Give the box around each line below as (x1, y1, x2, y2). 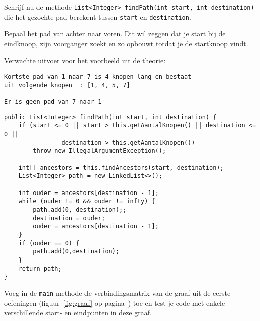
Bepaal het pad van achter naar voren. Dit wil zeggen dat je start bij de (4, 28, 226, 39)
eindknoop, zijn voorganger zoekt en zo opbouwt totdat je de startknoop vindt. (4, 38, 248, 48)
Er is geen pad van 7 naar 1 (4, 98, 102, 106)
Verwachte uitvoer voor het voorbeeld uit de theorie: (4, 55, 166, 66)
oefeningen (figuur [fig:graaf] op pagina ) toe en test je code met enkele (4, 297, 225, 308)
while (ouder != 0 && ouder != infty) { (18, 198, 155, 205)
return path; (18, 265, 62, 272)
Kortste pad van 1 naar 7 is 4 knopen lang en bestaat (4, 73, 192, 81)
